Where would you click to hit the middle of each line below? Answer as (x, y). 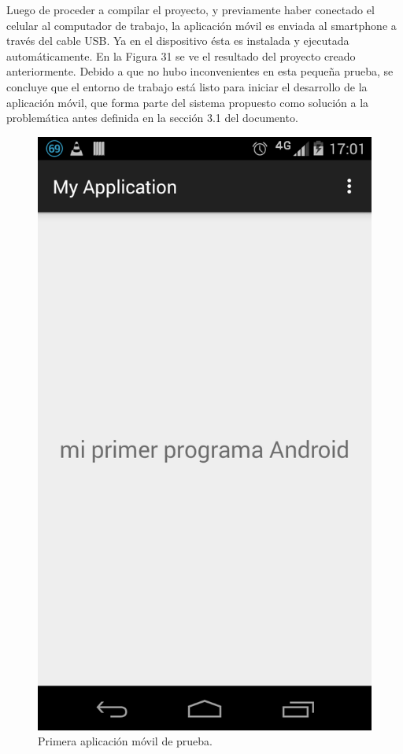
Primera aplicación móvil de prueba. (125, 741)
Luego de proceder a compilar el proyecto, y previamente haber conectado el (190, 9)
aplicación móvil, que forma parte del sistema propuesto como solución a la (188, 102)
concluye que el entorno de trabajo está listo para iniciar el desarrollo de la (187, 86)
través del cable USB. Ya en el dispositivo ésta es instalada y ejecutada (178, 41)
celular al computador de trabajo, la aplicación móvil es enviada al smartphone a (201, 25)
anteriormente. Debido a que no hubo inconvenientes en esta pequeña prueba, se (200, 71)
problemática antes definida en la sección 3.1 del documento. (152, 118)
